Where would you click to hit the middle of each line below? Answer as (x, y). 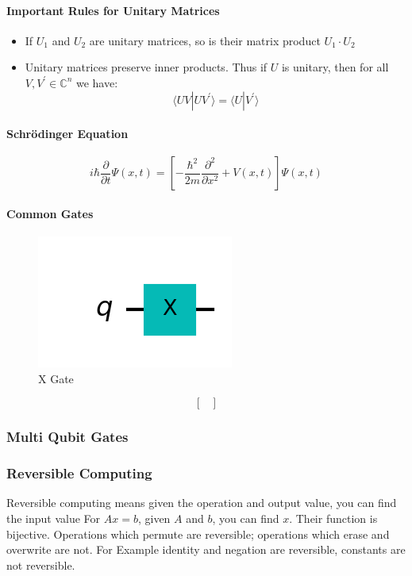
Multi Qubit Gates (67, 437)
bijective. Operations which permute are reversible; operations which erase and (198, 534)
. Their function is (333, 518)
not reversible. (41, 564)
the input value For (54, 518)
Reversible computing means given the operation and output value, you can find (202, 503)
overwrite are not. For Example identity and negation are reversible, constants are (206, 549)
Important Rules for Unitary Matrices (113, 10)
